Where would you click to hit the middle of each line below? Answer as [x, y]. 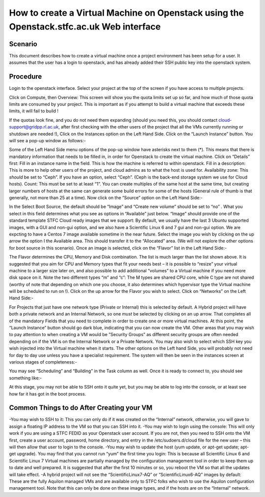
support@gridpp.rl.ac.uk [34, 127]
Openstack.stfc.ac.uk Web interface [85, 26]
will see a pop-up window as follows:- [47, 140]
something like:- [26, 378]
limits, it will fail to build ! [34, 111]
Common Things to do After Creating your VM [81, 408]
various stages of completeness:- [43, 362]
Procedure [26, 77]
